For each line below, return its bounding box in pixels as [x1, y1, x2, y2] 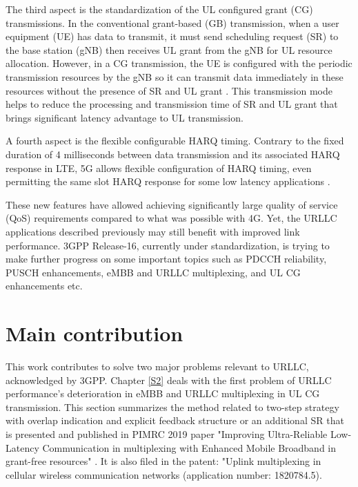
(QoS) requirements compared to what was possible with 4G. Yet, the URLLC [6, 211, 337, 225]
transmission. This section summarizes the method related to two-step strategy [6, 399, 339, 414]
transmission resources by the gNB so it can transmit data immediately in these [6, 69, 344, 84]
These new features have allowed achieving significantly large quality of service [6, 197, 338, 211]
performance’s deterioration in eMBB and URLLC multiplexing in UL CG [6, 386, 320, 401]
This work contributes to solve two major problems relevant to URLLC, [6, 359, 309, 373]
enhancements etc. [6, 278, 83, 293]
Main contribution [6, 319, 183, 347]
